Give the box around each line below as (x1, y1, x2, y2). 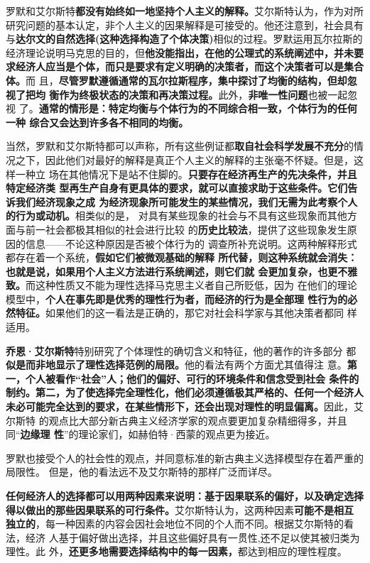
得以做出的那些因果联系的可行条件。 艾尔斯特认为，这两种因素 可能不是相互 (6, 502, 354, 517)
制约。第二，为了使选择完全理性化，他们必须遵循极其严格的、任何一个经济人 (6, 385, 364, 400)
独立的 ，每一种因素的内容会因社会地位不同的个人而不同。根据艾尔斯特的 (6, 516, 344, 531)
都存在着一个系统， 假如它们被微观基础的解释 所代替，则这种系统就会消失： (6, 250, 358, 265)
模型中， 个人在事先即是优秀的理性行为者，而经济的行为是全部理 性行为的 (6, 291, 348, 306)
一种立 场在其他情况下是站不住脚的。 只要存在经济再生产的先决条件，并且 (15, 166, 357, 181)
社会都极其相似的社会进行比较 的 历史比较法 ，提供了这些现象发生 (45, 222, 347, 236)
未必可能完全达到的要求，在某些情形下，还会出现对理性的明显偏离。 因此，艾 (6, 399, 364, 414)
